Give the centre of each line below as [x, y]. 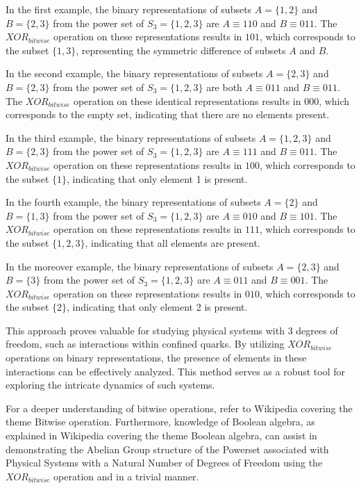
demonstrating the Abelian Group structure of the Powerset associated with [167, 449]
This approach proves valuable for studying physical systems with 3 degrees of [172, 330]
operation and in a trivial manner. [126, 476]
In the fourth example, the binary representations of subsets [133, 202]
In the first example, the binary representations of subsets [129, 9]
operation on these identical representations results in [187, 100]
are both [224, 87]
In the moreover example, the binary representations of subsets [140, 266]
